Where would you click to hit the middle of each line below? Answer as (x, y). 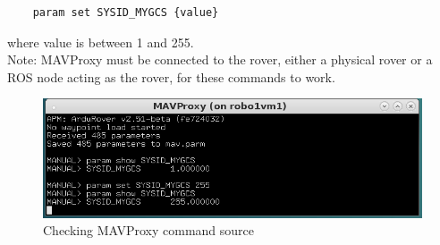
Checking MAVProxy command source (149, 230)
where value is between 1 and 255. (101, 42)
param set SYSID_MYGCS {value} (126, 13)
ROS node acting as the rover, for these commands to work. (171, 76)
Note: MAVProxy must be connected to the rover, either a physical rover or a (220, 59)
